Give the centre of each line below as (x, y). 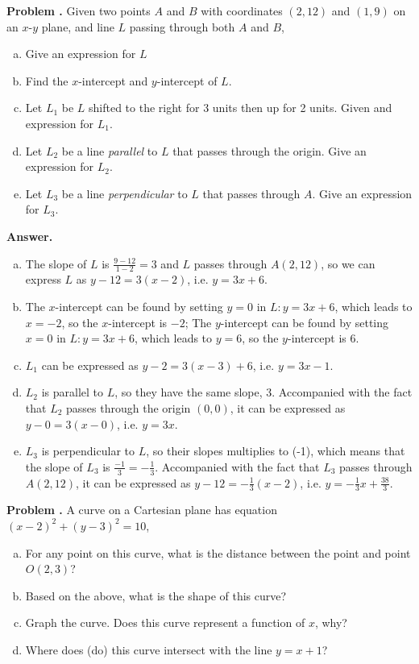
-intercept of (187, 80)
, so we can (348, 263)
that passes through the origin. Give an (270, 150)
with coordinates (242, 10)
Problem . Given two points (79, 10)
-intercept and (113, 80)
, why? (331, 622)
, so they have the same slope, (189, 392)
